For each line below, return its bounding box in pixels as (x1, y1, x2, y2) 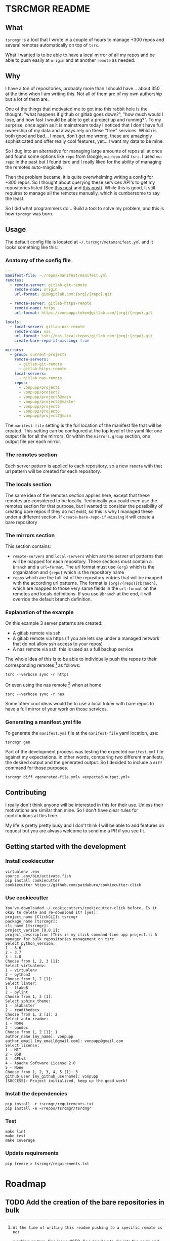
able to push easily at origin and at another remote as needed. (5, 57, 136, 63)
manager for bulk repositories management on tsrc (5, 936, 114, 942)
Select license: (5, 1043, 39, 1048)
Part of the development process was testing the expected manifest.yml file (5, 749, 163, 755)
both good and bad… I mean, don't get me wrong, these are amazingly (5, 133, 152, 139)
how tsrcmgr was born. (5, 211, 54, 217)
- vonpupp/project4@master (18, 399, 76, 404)
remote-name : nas (14, 329, 51, 334)
